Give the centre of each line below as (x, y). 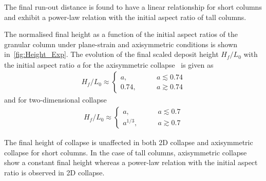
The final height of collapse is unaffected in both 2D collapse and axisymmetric (129, 142)
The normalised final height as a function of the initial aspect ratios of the (121, 34)
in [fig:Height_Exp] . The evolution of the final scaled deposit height (111, 54)
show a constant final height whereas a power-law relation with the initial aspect (131, 162)
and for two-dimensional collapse (55, 100)
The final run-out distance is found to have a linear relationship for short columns (133, 7)
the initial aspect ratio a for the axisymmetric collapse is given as (109, 64)
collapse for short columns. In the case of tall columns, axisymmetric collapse (126, 152)
